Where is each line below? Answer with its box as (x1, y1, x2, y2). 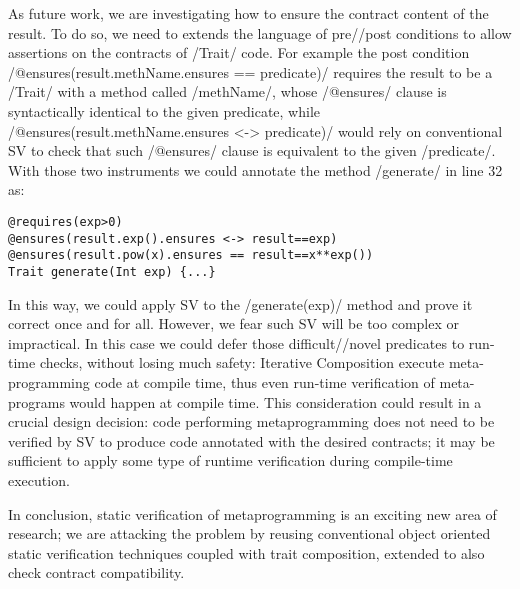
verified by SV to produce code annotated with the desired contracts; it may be (8, 430, 495, 451)
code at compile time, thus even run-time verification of (94, 371, 435, 392)
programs (8, 391, 65, 412)
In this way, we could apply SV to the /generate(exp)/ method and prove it (8, 293, 473, 314)
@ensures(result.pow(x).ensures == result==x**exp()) (8, 248, 374, 263)
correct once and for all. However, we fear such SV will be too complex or (8, 313, 459, 334)
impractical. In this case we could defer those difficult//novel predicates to (8, 332, 465, 353)
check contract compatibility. (8, 562, 185, 583)
